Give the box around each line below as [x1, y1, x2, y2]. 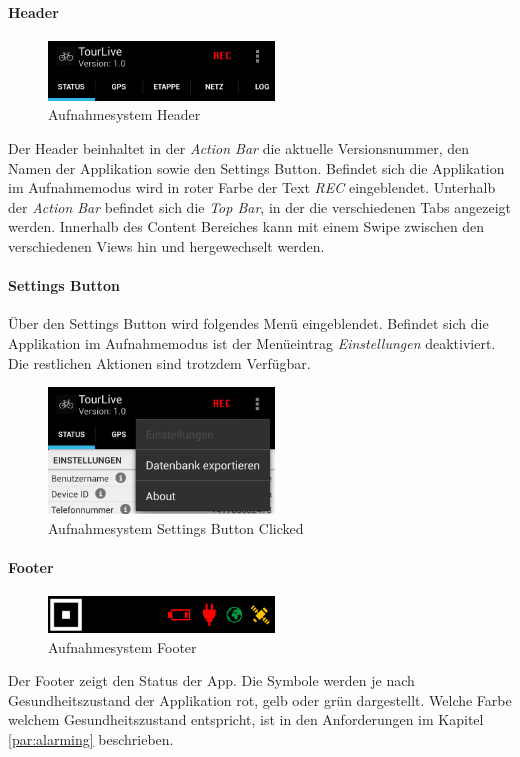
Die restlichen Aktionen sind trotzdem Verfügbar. [8, 352, 311, 373]
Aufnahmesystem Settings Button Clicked [48, 517, 304, 538]
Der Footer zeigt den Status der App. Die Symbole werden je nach [8, 670, 415, 691]
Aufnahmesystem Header [48, 104, 201, 125]
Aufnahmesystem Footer [48, 636, 197, 657]
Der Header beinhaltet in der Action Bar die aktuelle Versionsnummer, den [8, 137, 469, 158]
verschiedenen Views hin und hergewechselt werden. [8, 235, 325, 256]
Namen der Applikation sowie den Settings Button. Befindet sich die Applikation [8, 157, 505, 178]
